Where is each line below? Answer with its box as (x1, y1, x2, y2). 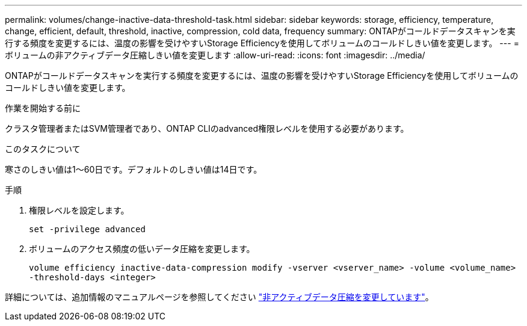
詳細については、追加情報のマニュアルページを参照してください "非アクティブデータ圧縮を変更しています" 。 (5, 292, 434, 302)
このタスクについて (5, 144, 81, 154)
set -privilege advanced (29, 224, 146, 234)
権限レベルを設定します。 (29, 205, 129, 215)
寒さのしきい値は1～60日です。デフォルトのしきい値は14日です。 (5, 164, 262, 174)
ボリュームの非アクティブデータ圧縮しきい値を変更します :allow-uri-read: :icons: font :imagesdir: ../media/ (5, 50, 425, 60)
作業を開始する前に (5, 103, 81, 113)
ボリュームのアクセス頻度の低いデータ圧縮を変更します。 (29, 244, 255, 254)
